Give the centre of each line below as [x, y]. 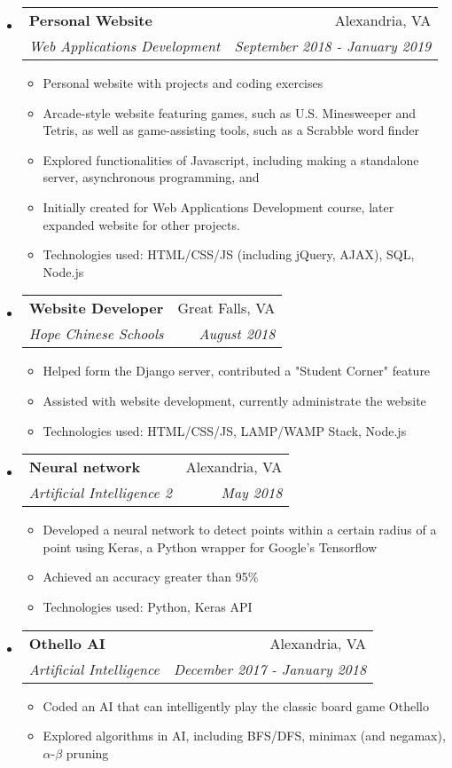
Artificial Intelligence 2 [100, 493]
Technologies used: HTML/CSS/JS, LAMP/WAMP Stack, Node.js [225, 430]
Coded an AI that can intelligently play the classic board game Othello [236, 705]
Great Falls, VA [226, 308]
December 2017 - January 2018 [270, 669]
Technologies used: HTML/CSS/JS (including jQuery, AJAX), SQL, [229, 254]
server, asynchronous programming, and [151, 177]
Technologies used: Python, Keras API [148, 606]
